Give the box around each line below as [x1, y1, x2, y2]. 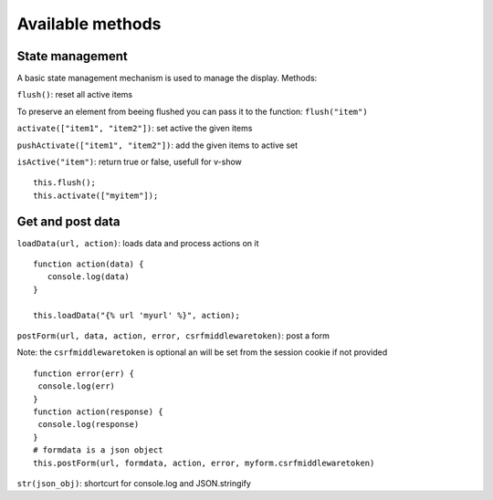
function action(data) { [33, 259, 144, 269]
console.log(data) [47, 272, 130, 282]
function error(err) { [33, 368, 135, 379]
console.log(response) [37, 420, 140, 430]
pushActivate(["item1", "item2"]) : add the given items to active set [16, 140, 299, 151]
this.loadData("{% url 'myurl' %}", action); [33, 310, 241, 320]
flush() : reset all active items [16, 89, 133, 100]
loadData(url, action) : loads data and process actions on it [16, 237, 259, 248]
